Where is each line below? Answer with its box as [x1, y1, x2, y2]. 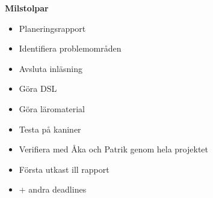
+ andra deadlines [19, 183, 87, 196]
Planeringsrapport [19, 22, 86, 34]
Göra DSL [19, 82, 57, 95]
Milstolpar [5, 2, 49, 14]
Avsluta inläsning [19, 62, 82, 74]
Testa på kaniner [19, 122, 81, 135]
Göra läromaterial [19, 102, 85, 115]
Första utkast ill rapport [19, 163, 110, 175]
